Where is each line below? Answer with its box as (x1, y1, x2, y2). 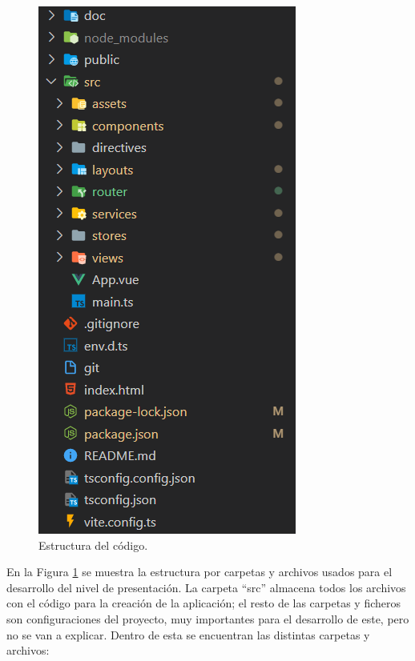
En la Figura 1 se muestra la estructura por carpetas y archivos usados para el (6, 563, 393, 580)
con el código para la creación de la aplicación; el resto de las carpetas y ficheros (6, 595, 401, 611)
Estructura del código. (38, 536, 148, 553)
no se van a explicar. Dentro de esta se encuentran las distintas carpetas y (6, 626, 370, 643)
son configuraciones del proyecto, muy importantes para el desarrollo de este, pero (6, 610, 409, 627)
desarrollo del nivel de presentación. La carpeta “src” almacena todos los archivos (6, 579, 406, 595)
